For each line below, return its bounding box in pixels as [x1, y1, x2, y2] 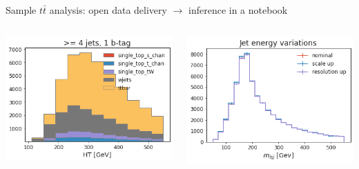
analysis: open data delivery [49, 3, 167, 17]
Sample [6, 3, 37, 17]
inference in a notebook [188, 3, 288, 17]
